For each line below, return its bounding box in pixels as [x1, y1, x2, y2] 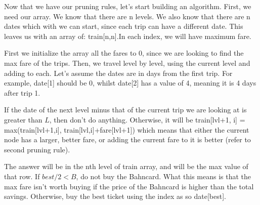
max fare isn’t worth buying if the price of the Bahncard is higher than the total [4, 181, 254, 191]
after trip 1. [4, 87, 40, 98]
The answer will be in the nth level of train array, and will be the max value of [4, 161, 248, 172]
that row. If [4, 171, 40, 181]
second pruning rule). [4, 144, 70, 154]
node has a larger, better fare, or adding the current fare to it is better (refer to [4, 134, 251, 145]
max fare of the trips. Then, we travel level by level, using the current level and [4, 57, 250, 68]
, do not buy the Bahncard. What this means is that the [76, 171, 251, 181]
